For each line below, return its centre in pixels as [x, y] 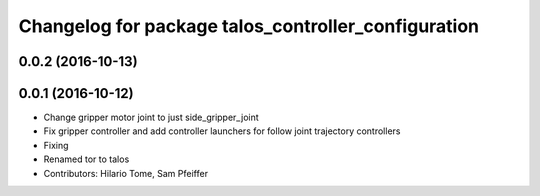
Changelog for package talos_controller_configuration [249, 26]
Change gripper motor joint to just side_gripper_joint [151, 117]
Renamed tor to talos [86, 159]
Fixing [56, 145]
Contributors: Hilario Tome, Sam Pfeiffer [126, 173]
